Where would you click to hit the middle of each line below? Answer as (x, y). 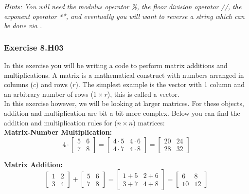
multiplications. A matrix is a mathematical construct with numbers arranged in (124, 75)
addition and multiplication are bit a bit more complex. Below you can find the (122, 113)
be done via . (23, 26)
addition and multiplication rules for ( (61, 122)
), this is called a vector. (143, 94)
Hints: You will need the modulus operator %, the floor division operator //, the (123, 6)
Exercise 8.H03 (34, 47)
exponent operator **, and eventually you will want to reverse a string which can (124, 16)
